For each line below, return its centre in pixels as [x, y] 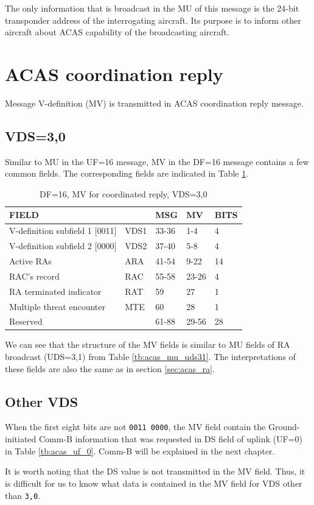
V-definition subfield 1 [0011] [63, 231]
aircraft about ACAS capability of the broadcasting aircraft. [117, 32]
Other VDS [42, 401]
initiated [21, 439]
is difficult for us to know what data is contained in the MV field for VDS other [154, 483]
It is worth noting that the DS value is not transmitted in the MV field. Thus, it [155, 471]
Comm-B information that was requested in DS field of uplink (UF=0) [171, 439]
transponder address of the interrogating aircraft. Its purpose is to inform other [153, 20]
